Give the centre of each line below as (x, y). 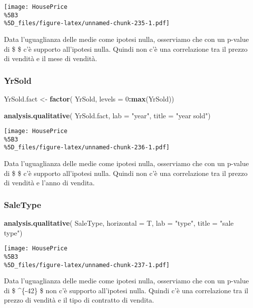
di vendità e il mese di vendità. (51, 58)
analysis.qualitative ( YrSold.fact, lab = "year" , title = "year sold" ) (107, 115)
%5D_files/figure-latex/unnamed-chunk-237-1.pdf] (87, 265)
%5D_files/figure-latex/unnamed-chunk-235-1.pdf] (87, 23)
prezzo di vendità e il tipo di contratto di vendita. (79, 300)
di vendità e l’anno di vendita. (49, 183)
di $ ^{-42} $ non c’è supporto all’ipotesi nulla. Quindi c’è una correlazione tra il (126, 290)
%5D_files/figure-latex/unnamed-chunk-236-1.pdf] (87, 148)
